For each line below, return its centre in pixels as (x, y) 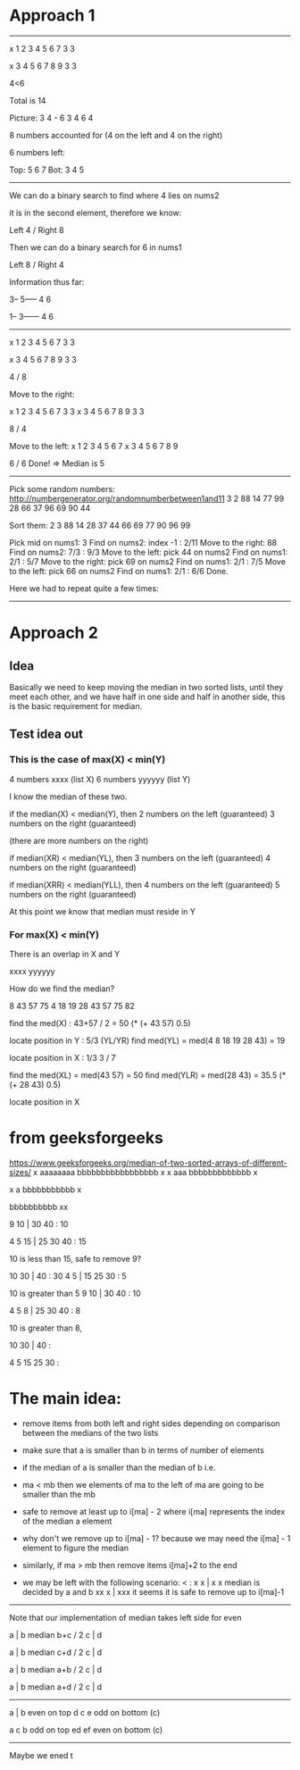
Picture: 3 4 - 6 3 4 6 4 (51, 118)
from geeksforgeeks (86, 1138)
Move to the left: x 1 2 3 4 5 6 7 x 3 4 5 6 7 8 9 (94, 446)
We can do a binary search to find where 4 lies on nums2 (115, 195)
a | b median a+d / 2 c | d (56, 1687)
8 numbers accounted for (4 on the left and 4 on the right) (116, 135)
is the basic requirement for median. (76, 705)
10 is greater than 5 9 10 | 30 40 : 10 (75, 1293)
